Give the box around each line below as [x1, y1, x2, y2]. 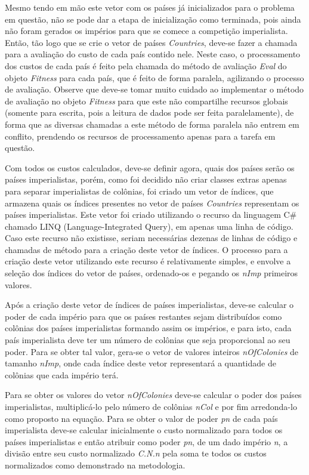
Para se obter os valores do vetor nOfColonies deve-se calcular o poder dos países [5, 388, 302, 401]
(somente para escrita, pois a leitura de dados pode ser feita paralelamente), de [5, 106, 294, 119]
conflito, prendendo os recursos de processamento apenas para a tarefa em [5, 129, 276, 142]
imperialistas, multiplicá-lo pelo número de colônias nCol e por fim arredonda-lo [5, 400, 297, 412]
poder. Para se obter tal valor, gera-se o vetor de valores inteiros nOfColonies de [5, 345, 299, 357]
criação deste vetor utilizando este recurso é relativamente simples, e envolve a [5, 255, 291, 267]
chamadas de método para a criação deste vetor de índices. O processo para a [5, 243, 288, 255]
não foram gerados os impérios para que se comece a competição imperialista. [5, 24, 288, 37]
